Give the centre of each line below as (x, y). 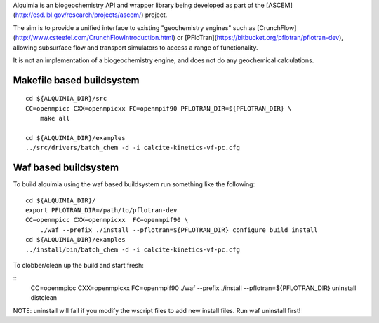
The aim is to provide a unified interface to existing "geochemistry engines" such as (134, 27)
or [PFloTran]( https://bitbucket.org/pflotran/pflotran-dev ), (260, 38)
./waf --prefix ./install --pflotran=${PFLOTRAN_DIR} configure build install (179, 230)
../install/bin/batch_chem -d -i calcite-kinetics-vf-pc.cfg (133, 249)
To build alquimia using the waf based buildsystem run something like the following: (134, 184)
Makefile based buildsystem (76, 80)
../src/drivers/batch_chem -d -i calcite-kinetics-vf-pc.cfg (133, 148)
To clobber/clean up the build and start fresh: (78, 265)
